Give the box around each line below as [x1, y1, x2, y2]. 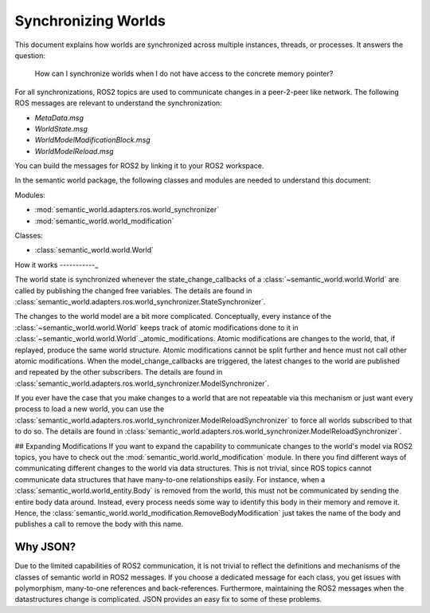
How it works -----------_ [14, 260, 99, 269]
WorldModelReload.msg [34, 146, 115, 155]
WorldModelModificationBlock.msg [34, 136, 150, 145]
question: [14, 50, 46, 60]
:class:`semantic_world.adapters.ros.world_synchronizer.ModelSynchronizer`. [14, 379, 270, 388]
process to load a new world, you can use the [14, 404, 165, 414]
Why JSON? [14, 540, 76, 554]
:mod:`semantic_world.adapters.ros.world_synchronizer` [34, 205, 220, 214]
